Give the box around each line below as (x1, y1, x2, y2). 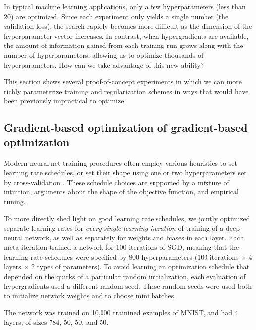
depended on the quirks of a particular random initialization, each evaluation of (4, 271, 246, 282)
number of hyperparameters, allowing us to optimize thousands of (4, 49, 204, 60)
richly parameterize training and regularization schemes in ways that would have (4, 86, 249, 96)
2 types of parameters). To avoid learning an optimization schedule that (31, 261, 250, 272)
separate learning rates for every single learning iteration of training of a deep (4, 223, 240, 233)
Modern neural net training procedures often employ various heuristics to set (4, 157, 237, 168)
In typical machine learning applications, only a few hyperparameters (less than (4, 1, 246, 11)
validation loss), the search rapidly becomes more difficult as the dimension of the (4, 21, 252, 31)
